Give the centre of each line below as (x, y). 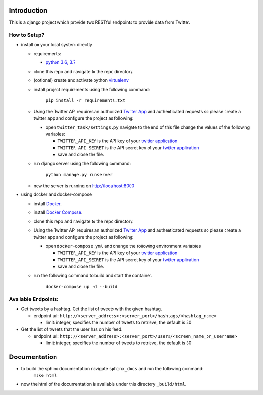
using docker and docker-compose (56, 194)
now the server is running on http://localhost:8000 (84, 186)
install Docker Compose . (58, 212)
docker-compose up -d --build (82, 287)
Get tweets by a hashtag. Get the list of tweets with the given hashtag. (92, 309)
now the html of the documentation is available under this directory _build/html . (104, 384)
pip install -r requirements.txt (85, 101)
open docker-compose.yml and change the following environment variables (123, 246)
